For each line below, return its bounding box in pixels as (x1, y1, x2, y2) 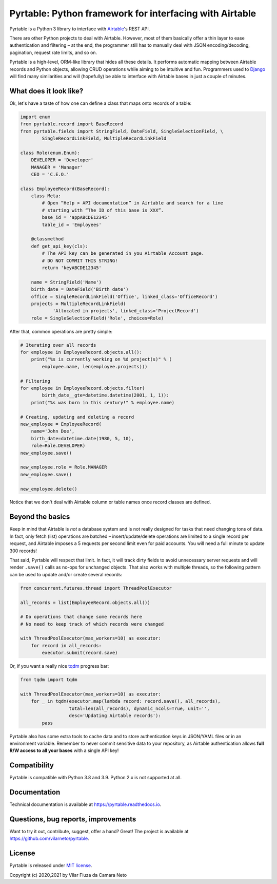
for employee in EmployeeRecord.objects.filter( (20, 385, 145, 391)
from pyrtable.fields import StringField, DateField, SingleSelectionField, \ (20, 128, 223, 134)
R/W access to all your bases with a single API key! (9, 747, 119, 754)
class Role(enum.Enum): (20, 149, 81, 156)
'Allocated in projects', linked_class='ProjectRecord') (52, 308, 199, 314)
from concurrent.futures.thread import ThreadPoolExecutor (20, 585, 172, 591)
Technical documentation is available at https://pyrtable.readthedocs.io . (9, 801, 162, 807)
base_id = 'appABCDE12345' (42, 215, 110, 220)
